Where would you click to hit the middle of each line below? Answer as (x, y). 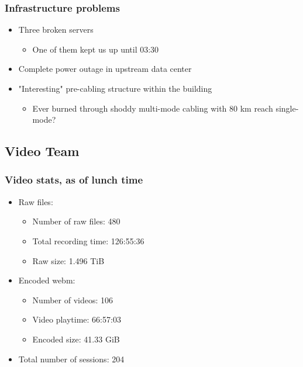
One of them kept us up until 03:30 (96, 49)
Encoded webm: (47, 280)
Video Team (42, 151)
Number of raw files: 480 (76, 221)
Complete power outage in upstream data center (105, 69)
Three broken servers (56, 30)
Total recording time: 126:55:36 (88, 240)
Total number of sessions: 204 (71, 359)
